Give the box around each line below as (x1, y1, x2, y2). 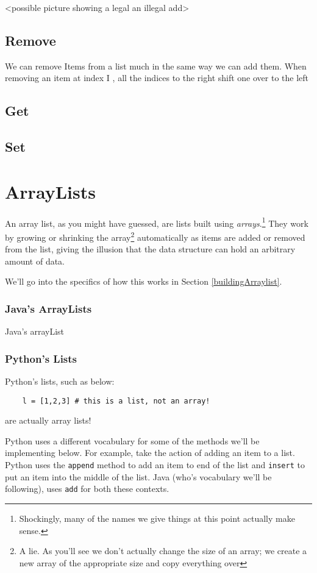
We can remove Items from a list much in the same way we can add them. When (5, 59, 307, 72)
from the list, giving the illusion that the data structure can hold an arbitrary (5, 243, 296, 255)
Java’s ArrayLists (5, 301, 92, 316)
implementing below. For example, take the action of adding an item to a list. (5, 446, 295, 459)
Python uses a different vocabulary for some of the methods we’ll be (5, 434, 260, 447)
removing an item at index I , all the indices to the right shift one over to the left (5, 71, 309, 84)
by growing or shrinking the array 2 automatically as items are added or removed (5, 229, 305, 243)
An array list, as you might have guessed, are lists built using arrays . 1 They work (5, 215, 308, 229)
